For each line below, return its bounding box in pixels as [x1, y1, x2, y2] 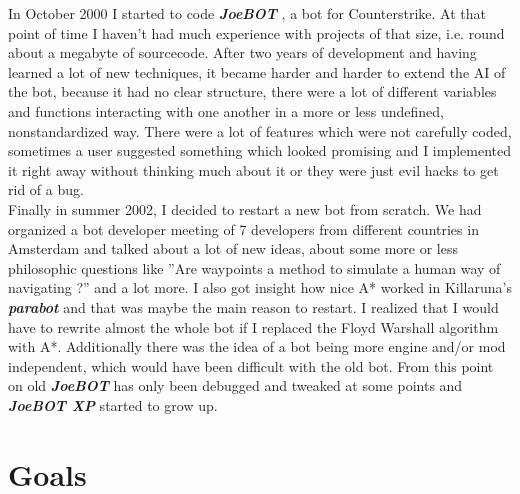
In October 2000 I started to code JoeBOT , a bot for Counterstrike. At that [8, 3, 486, 23]
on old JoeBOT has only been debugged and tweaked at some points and [8, 375, 463, 396]
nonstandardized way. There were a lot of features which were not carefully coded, [8, 120, 512, 141]
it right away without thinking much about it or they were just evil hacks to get [8, 159, 499, 180]
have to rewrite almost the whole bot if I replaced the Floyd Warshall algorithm [8, 316, 499, 337]
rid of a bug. [8, 179, 84, 200]
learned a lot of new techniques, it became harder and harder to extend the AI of [8, 61, 506, 82]
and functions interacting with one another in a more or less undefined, [8, 100, 444, 121]
